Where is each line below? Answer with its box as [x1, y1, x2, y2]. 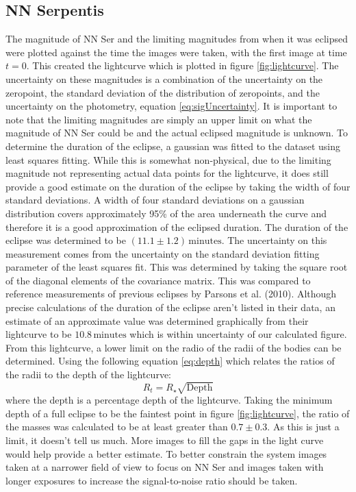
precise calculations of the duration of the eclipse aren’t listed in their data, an [5, 300, 335, 315]
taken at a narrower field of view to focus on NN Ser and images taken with [5, 460, 324, 474]
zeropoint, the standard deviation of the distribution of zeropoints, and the [5, 85, 320, 99]
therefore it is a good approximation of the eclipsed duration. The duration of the [5, 219, 348, 234]
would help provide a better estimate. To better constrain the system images [5, 446, 327, 460]
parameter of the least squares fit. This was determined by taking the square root [5, 260, 348, 274]
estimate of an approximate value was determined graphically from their [5, 313, 309, 328]
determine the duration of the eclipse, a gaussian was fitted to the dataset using [5, 138, 340, 153]
